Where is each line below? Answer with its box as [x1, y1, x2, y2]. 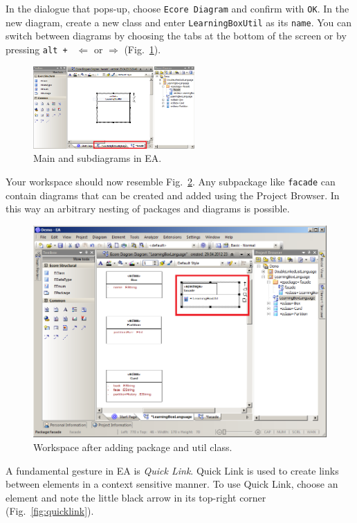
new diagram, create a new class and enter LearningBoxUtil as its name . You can [6, 15, 352, 29]
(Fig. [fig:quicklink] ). [6, 504, 94, 518]
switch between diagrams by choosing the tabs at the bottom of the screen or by [6, 28, 347, 43]
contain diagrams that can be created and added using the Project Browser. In [6, 187, 340, 202]
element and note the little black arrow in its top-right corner [6, 490, 266, 504]
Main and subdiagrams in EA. [33, 151, 162, 165]
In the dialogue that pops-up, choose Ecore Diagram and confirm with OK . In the [6, 1, 349, 15]
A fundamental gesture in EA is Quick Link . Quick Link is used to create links [6, 463, 339, 477]
